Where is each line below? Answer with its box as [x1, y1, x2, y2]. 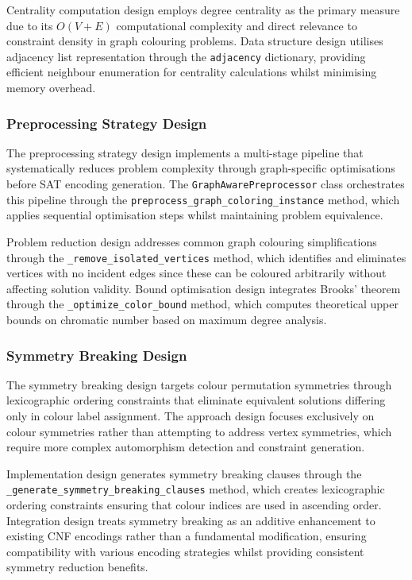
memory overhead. [6, 79, 96, 96]
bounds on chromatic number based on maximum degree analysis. [6, 311, 327, 328]
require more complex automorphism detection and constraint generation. [6, 439, 365, 455]
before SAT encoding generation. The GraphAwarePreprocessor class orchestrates [6, 176, 405, 192]
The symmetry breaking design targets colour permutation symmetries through [6, 376, 392, 392]
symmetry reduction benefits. [6, 559, 148, 575]
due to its [6, 17, 53, 33]
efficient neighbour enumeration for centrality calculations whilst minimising [6, 64, 377, 80]
